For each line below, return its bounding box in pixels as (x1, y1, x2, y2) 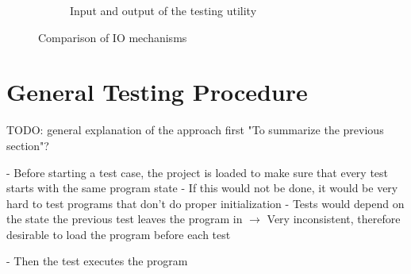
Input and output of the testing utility (70, 2, 257, 18)
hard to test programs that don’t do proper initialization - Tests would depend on (6, 195, 405, 211)
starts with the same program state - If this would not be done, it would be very (6, 179, 398, 196)
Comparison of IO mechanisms (38, 29, 187, 45)
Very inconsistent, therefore (267, 210, 401, 227)
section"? (6, 137, 49, 153)
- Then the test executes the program (6, 253, 188, 269)
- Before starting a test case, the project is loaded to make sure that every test (6, 164, 389, 180)
